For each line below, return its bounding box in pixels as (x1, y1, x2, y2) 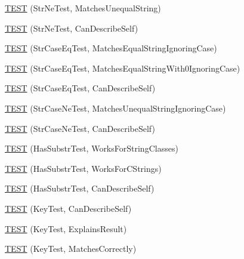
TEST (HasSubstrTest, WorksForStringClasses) (5, 142, 178, 155)
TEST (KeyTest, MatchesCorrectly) (5, 242, 137, 255)
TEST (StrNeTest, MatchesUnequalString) (5, 2, 161, 14)
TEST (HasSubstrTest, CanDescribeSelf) (5, 182, 155, 195)
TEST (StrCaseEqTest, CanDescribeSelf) (5, 82, 156, 94)
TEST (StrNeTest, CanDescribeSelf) (5, 21, 138, 34)
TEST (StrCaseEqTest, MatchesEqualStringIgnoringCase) (5, 42, 217, 54)
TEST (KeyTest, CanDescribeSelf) (5, 202, 132, 214)
